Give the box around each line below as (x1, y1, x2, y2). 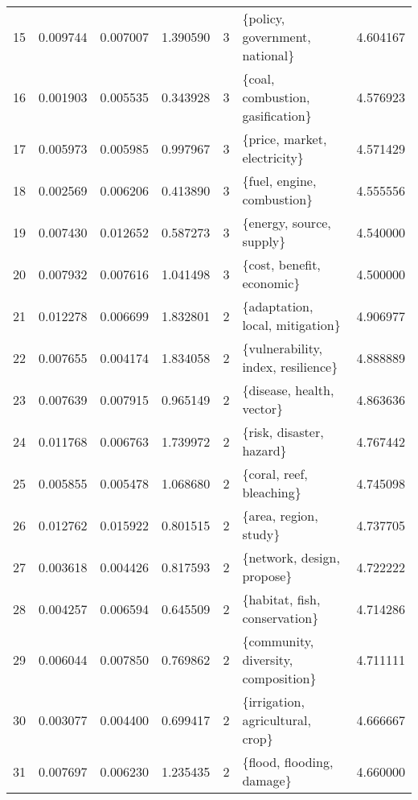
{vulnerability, (242, 339, 323, 357)
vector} (242, 399, 284, 418)
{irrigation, (242, 692, 305, 711)
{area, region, (242, 506, 318, 525)
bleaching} (242, 483, 301, 501)
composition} (242, 669, 317, 687)
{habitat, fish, (242, 590, 321, 608)
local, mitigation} (242, 315, 341, 334)
